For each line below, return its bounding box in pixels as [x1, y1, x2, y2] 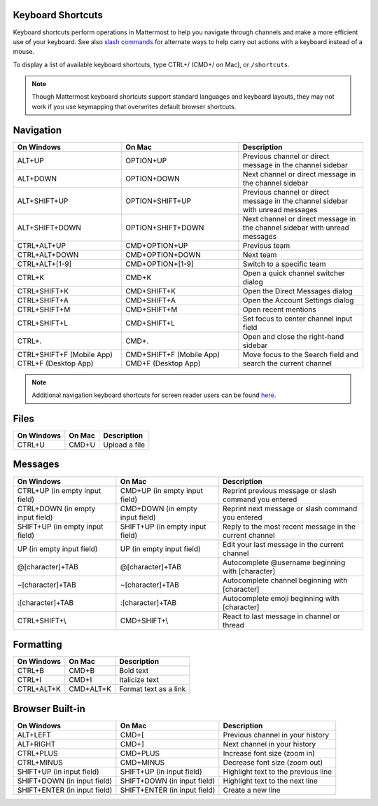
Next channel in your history [223, 739, 316, 749]
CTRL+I [17, 675, 42, 685]
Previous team [242, 240, 290, 250]
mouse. [13, 48, 35, 56]
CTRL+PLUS [17, 748, 58, 758]
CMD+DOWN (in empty [120, 503, 197, 513]
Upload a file [103, 440, 146, 450]
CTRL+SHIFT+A [17, 295, 69, 305]
